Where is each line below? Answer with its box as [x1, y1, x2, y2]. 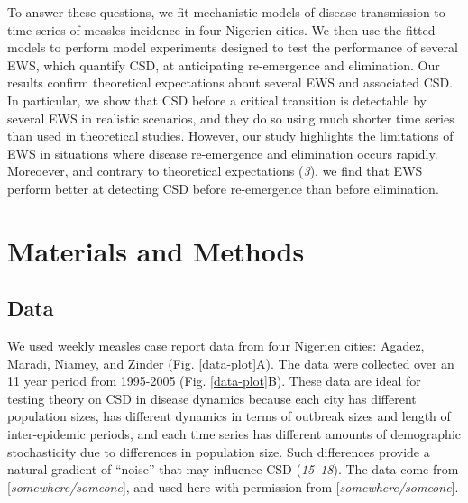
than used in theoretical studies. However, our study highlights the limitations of [7, 126, 454, 145]
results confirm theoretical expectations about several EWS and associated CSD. [7, 73, 454, 92]
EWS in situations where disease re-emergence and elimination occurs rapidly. [7, 143, 438, 162]
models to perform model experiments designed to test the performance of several [7, 38, 458, 57]
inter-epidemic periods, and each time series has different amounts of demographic [7, 425, 461, 444]
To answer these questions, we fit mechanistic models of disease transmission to [7, 3, 445, 21]
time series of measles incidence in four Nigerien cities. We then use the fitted [7, 20, 436, 39]
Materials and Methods [7, 232, 305, 269]
